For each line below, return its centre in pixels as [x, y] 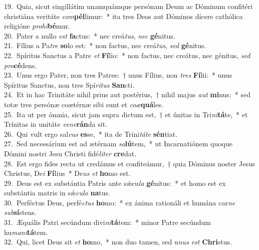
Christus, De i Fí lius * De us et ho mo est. [67, 173]
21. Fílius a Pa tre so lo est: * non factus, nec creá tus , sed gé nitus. [105, 45]
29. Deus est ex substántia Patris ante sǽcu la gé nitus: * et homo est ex [115, 183]
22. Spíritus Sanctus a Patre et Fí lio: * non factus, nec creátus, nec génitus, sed [127, 55]
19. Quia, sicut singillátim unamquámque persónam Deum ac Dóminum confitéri [128, 6]
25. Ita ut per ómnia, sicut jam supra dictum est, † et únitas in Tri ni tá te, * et [126, 114]
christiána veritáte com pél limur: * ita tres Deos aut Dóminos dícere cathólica [123, 16]
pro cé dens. [21, 65]
